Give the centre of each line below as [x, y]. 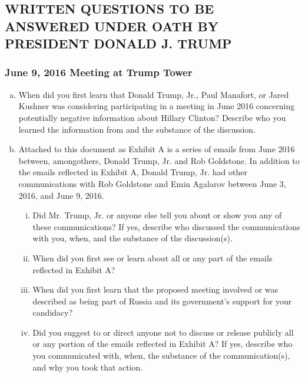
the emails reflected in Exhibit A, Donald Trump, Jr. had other [133, 172]
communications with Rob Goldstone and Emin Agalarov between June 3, [152, 183]
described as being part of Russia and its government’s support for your [162, 301]
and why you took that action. [88, 367]
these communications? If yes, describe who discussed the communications [166, 226]
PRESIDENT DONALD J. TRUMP [118, 43]
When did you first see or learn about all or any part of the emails [152, 258]
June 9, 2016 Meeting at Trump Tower [99, 72]
